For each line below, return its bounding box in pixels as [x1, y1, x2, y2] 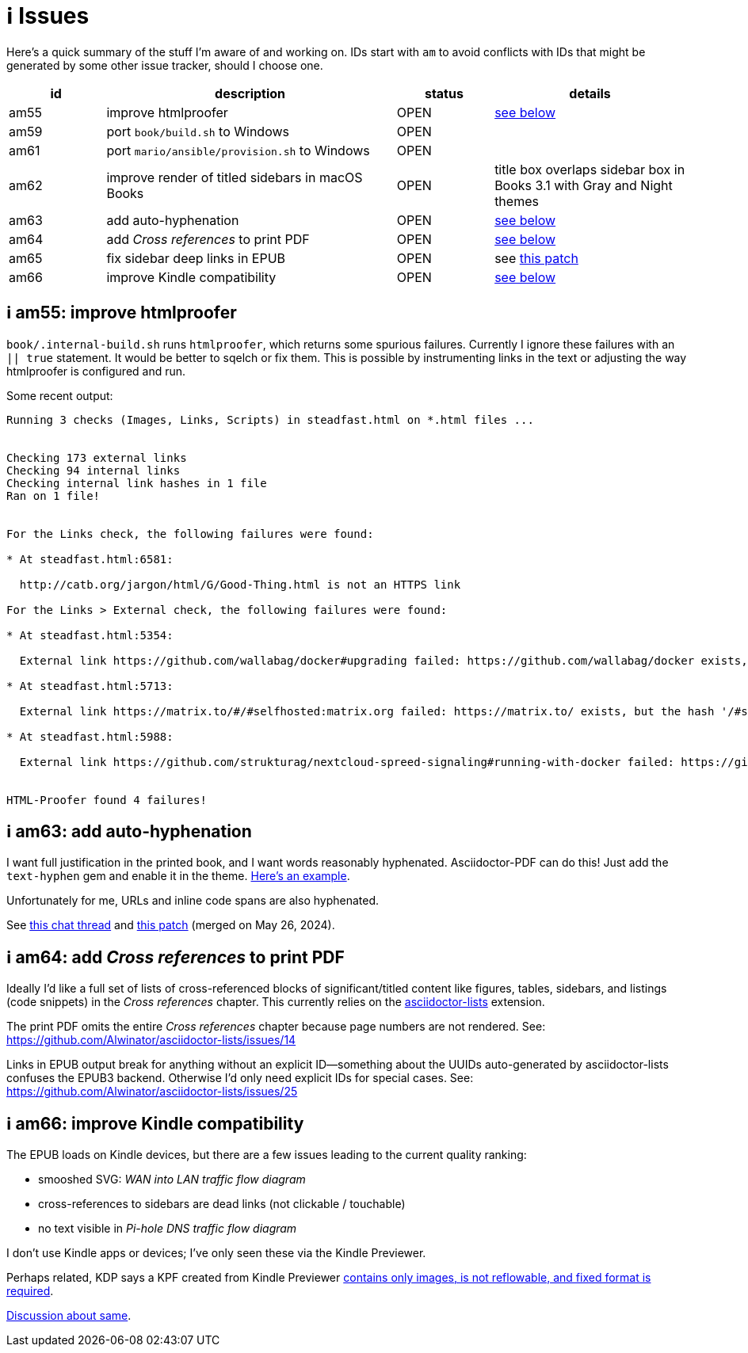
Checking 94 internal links [6, 463, 181, 477]
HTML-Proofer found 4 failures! [6, 793, 207, 806]
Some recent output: [6, 388, 113, 402]
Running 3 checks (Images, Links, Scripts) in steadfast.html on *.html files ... [6, 413, 534, 426]
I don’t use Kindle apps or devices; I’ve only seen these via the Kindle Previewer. [6, 1246, 426, 1260]
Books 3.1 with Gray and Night [494, 177, 673, 193]
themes [494, 192, 539, 209]
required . [6, 1284, 54, 1298]
